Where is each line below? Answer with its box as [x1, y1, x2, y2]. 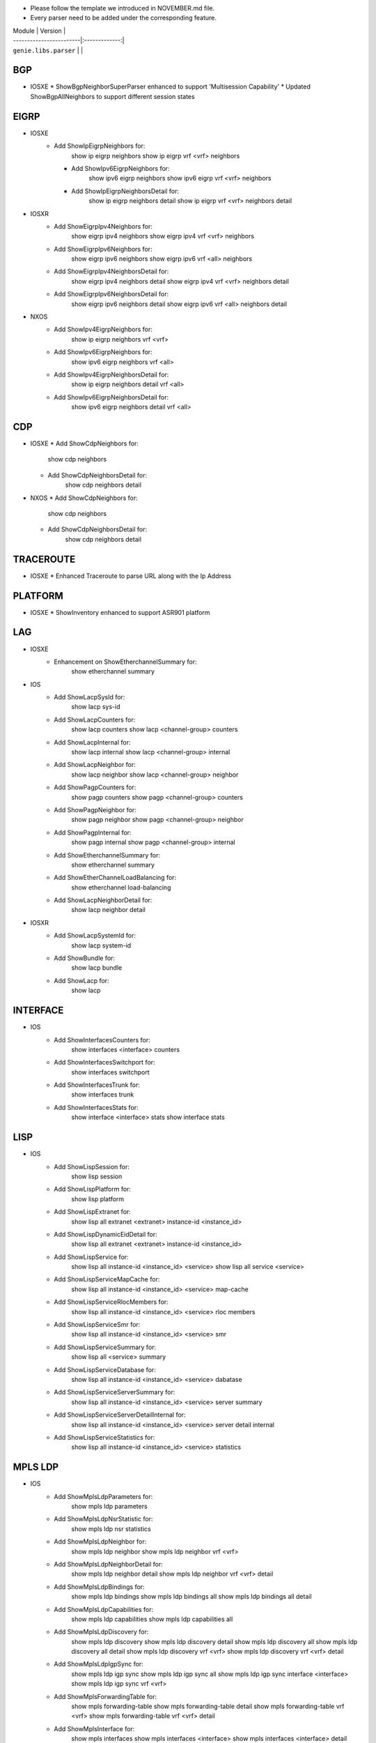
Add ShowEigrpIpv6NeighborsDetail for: [54, 290, 169, 298]
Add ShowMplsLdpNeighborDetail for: [54, 1560, 164, 1568]
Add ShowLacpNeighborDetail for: [54, 896, 152, 904]
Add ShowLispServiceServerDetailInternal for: [54, 1410, 186, 1419]
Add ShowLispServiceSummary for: [54, 1343, 157, 1351]
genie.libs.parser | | [13, 46, 84, 54]
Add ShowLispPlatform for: [54, 1185, 132, 1194]
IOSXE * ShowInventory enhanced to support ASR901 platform [30, 608, 210, 616]
